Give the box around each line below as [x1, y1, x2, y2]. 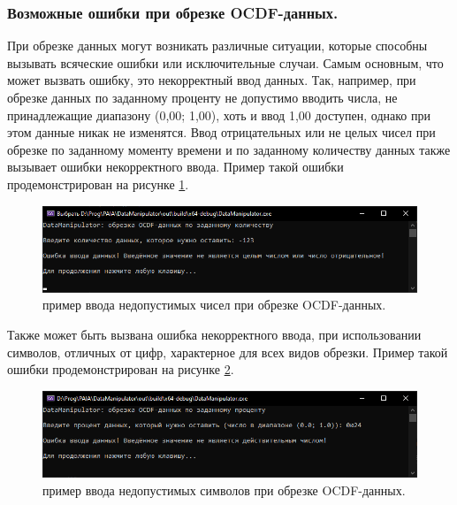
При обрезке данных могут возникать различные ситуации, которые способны [7, 36, 428, 55]
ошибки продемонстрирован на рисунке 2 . [7, 360, 234, 379]
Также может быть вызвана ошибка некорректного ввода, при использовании [7, 325, 422, 343]
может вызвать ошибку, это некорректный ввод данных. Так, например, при [7, 71, 416, 89]
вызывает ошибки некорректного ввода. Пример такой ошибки [7, 157, 344, 176]
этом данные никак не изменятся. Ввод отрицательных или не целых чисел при [7, 123, 436, 142]
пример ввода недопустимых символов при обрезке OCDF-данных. [42, 480, 406, 499]
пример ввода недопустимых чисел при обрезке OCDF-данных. [42, 295, 386, 314]
